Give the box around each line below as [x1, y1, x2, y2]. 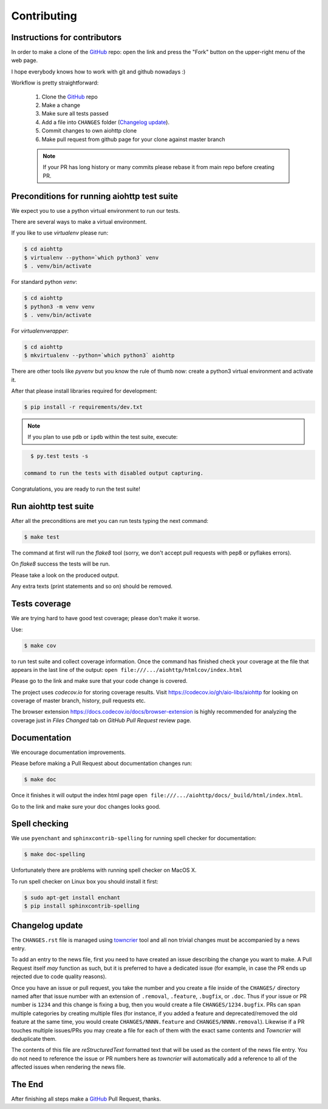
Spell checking [11, 818, 69, 829]
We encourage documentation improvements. [11, 748, 126, 756]
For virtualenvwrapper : [11, 327, 69, 334]
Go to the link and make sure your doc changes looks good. [11, 803, 161, 810]
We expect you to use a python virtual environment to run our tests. [11, 207, 180, 214]
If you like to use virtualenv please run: [11, 229, 109, 237]
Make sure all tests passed [41, 110, 109, 117]
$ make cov [24, 642, 56, 649]
